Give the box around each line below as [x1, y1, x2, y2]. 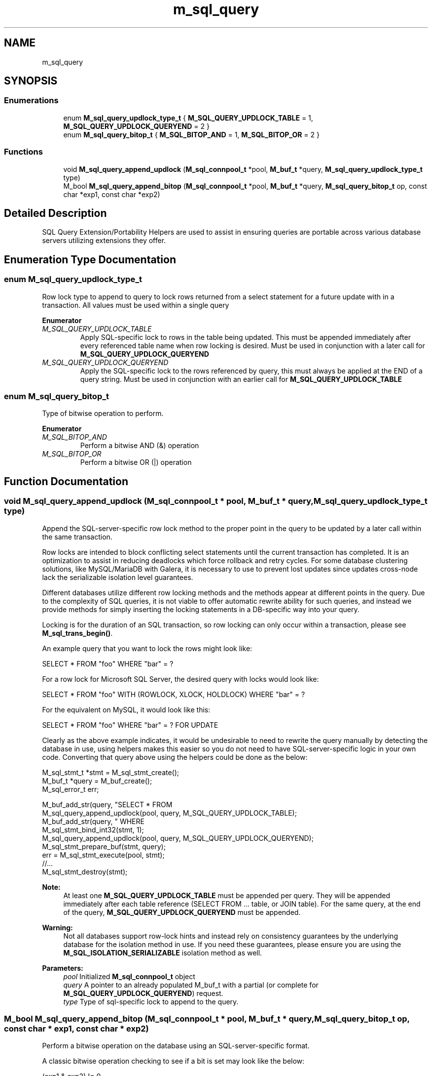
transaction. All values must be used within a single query [42, 300, 229, 309]
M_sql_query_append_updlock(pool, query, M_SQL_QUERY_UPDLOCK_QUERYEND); [42, 833, 314, 842]
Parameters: [42, 963, 83, 972]
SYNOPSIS [4, 75, 58, 87]
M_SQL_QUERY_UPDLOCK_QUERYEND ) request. [63, 989, 223, 997]
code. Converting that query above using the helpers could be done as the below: [42, 752, 308, 761]
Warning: [42, 923, 73, 932]
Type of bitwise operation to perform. [42, 409, 164, 418]
